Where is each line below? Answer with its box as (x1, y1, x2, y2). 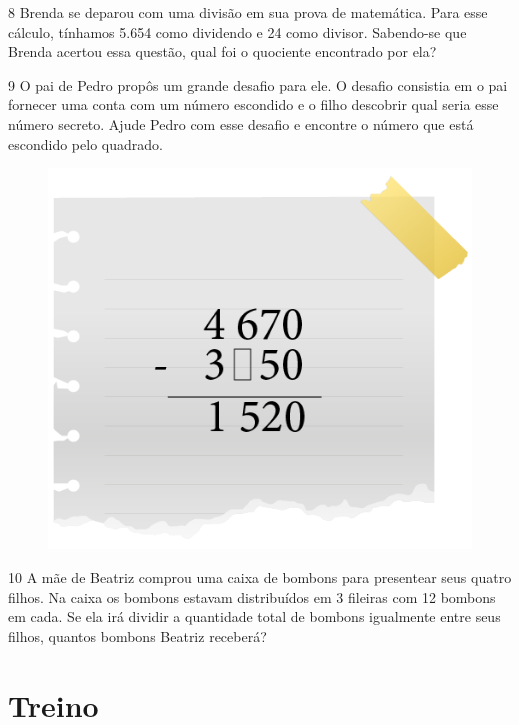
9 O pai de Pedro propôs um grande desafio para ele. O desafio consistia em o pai (8, 74, 508, 95)
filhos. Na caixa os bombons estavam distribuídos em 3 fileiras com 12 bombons (8, 586, 496, 607)
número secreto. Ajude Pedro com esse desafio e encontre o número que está (8, 113, 474, 134)
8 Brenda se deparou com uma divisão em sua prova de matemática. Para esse (8, 2, 488, 22)
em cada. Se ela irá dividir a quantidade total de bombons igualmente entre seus (8, 606, 501, 627)
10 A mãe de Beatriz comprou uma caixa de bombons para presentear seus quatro (8, 567, 512, 587)
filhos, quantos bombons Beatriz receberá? (8, 625, 267, 646)
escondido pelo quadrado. (8, 133, 163, 154)
